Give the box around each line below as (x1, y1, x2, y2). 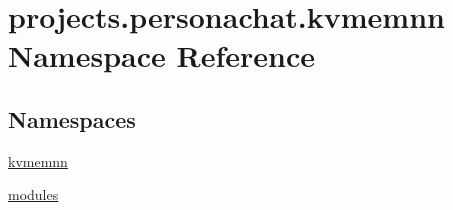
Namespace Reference (8, 35, 315, 76)
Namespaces (8, 103, 136, 134)
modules (8, 184, 59, 205)
